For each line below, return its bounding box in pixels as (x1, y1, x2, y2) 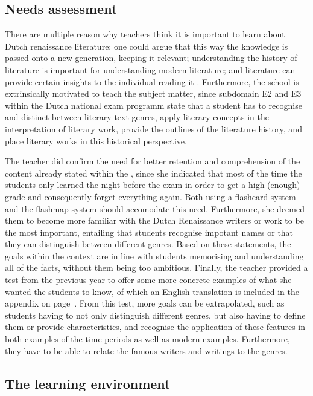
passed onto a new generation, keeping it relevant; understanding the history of (5, 51, 297, 64)
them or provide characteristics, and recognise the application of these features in (5, 320, 305, 333)
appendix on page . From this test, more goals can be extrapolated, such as (5, 297, 285, 310)
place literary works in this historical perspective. (5, 134, 187, 147)
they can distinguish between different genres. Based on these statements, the (5, 238, 291, 250)
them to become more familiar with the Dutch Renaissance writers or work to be (5, 214, 304, 227)
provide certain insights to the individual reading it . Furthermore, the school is (5, 75, 299, 88)
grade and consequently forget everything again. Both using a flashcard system (5, 190, 296, 203)
